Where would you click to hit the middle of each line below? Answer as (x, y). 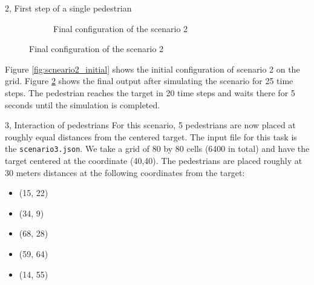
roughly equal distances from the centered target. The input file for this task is (151, 136)
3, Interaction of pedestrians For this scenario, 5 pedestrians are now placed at (150, 125)
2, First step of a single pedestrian (68, 8)
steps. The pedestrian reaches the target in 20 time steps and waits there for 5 (150, 92)
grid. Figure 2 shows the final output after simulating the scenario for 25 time (149, 81)
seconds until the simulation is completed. (83, 104)
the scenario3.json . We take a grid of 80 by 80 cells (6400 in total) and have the (157, 149)
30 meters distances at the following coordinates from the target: (125, 172)
